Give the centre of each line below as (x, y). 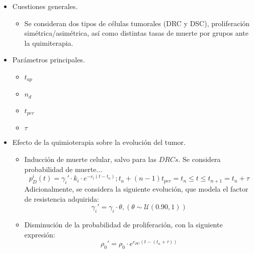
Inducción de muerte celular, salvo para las (90, 159)
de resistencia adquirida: (62, 198)
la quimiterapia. (49, 43)
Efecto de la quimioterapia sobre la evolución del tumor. (99, 142)
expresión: (40, 234)
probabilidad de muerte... (63, 169)
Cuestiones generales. (45, 6)
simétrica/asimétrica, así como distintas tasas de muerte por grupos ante (136, 33)
